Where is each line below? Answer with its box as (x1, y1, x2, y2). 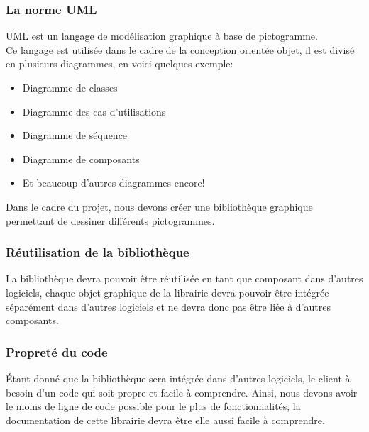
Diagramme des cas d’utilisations (22, 104, 166, 118)
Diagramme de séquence (22, 128, 128, 143)
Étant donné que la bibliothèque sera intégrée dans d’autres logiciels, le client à (6, 370, 351, 385)
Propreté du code (6, 343, 108, 360)
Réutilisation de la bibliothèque (6, 243, 189, 261)
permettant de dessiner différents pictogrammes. (6, 213, 215, 228)
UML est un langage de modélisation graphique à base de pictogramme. (6, 28, 318, 43)
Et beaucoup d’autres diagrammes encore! (22, 175, 205, 190)
